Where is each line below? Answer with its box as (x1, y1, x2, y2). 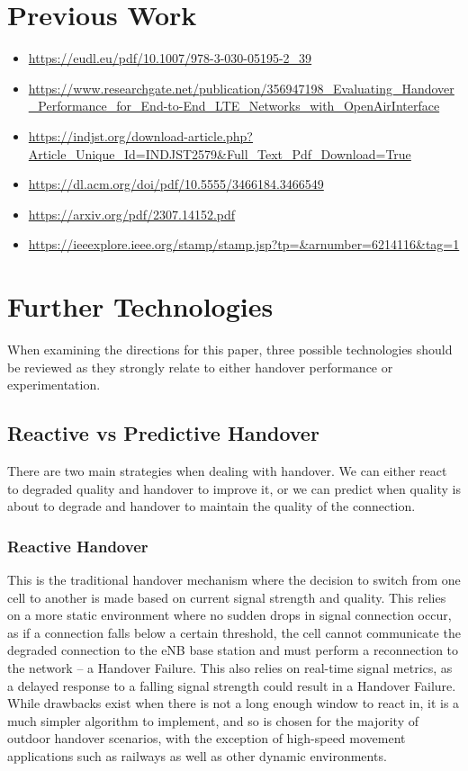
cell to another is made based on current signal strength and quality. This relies (7, 587, 446, 606)
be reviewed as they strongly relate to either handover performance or (7, 357, 393, 376)
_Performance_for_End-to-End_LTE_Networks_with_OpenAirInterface (28, 96, 440, 115)
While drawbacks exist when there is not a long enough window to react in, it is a (7, 694, 460, 713)
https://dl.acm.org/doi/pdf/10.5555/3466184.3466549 (28, 175, 324, 193)
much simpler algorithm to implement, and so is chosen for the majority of (7, 711, 419, 730)
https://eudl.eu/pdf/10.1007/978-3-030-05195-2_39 (28, 49, 312, 67)
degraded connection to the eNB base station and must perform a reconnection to (7, 641, 459, 659)
